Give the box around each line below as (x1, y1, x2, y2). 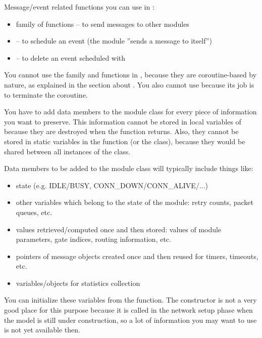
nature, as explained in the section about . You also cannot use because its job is (4, 79, 254, 90)
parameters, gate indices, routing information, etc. (16, 234, 171, 244)
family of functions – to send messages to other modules (16, 18, 189, 29)
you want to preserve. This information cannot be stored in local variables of (4, 116, 241, 126)
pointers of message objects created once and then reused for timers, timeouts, (16, 250, 258, 261)
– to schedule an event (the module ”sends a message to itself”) (16, 35, 212, 46)
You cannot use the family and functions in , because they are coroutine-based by (4, 69, 257, 80)
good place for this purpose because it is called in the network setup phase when (4, 305, 253, 315)
